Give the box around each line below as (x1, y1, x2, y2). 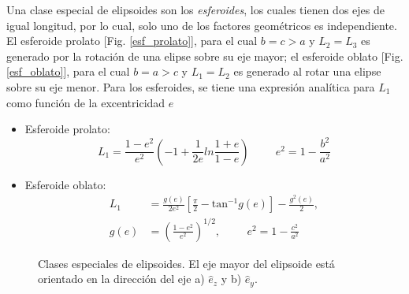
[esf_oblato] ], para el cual (6, 63, 130, 80)
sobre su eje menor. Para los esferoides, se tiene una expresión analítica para (6, 78, 375, 95)
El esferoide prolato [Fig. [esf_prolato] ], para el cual (6, 32, 258, 49)
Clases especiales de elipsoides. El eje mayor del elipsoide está (38, 255, 335, 271)
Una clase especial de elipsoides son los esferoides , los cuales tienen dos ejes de (6, 2, 385, 17)
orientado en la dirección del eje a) (38, 270, 205, 287)
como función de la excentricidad (6, 94, 165, 110)
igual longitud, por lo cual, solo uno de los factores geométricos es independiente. (6, 17, 397, 33)
